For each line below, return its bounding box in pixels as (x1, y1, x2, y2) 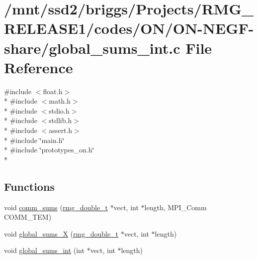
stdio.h (49, 105, 70, 116)
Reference (4, 57, 73, 77)
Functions (4, 178, 55, 194)
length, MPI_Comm (144, 202, 207, 212)
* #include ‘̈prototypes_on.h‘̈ (4, 144, 94, 155)
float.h (43, 86, 63, 96)
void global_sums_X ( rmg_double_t (4, 228, 119, 239)
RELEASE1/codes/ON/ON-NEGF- (4, 18, 254, 38)
